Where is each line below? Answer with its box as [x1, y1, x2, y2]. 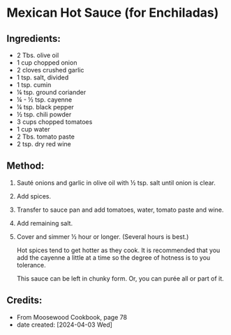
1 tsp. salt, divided [16, 73, 69, 81]
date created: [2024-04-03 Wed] [16, 320, 113, 329]
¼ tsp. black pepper [16, 103, 75, 111]
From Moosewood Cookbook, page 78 [16, 313, 127, 321]
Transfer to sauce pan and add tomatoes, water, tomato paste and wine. [16, 205, 224, 214]
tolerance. [16, 260, 46, 269]
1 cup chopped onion [16, 59, 77, 67]
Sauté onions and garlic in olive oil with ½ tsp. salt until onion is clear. [16, 178, 216, 187]
